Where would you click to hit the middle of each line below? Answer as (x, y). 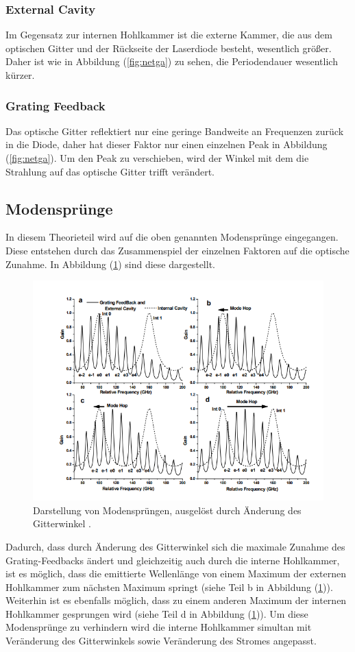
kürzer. (20, 75)
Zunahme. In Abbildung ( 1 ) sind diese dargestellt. (110, 264)
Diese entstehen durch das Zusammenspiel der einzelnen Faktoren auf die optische (177, 250)
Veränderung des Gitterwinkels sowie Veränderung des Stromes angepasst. (161, 641)
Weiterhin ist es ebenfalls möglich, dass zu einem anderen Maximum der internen (176, 600)
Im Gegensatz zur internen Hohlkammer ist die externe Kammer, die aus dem (169, 35)
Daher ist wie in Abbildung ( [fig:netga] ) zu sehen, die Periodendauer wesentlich (172, 61)
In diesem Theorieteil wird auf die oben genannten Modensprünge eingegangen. (172, 237)
